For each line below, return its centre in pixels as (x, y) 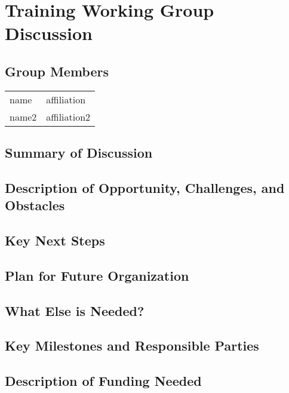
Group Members (57, 71)
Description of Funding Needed (103, 381)
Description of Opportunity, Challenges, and (145, 187)
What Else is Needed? (75, 310)
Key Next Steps (55, 240)
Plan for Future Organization (97, 275)
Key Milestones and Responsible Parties (132, 346)
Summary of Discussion (79, 153)
